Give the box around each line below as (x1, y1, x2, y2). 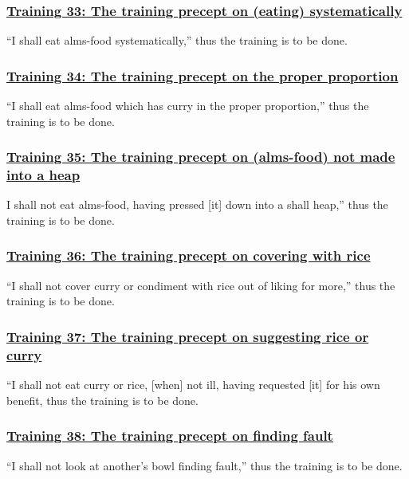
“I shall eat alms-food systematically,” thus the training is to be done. (6, 32, 348, 49)
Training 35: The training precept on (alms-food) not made (6, 147, 395, 167)
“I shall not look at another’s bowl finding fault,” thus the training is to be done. (6, 457, 403, 473)
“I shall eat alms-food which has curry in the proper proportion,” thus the (6, 97, 369, 114)
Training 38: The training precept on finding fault (6, 426, 333, 446)
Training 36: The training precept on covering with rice (6, 245, 371, 265)
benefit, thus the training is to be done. (6, 391, 199, 408)
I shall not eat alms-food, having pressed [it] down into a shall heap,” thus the (6, 196, 388, 213)
